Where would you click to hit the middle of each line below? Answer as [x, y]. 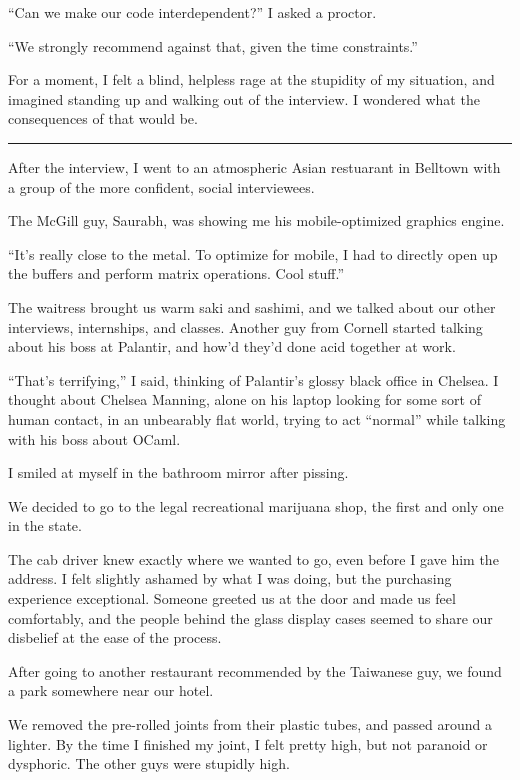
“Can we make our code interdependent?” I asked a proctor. [192, 12]
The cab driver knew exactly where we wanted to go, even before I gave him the [253, 558]
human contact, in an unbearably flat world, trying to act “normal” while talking [257, 418]
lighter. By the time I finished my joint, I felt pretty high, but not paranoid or [248, 743]
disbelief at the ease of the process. [115, 637]
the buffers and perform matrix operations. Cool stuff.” [176, 273]
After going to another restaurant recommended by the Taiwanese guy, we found [255, 670]
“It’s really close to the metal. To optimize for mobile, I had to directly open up [253, 253]
